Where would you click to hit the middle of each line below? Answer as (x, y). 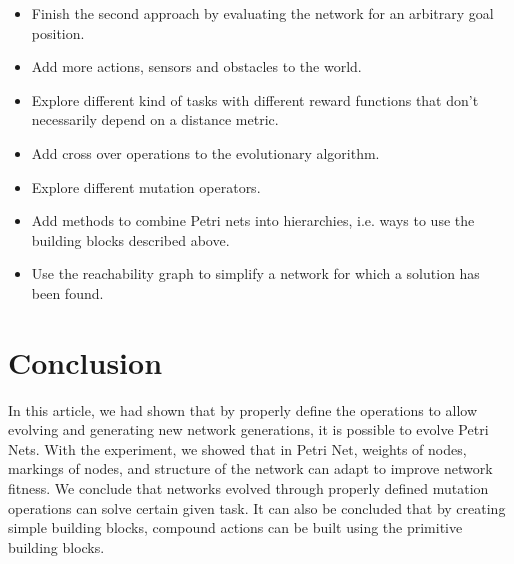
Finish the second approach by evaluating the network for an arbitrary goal (262, 13)
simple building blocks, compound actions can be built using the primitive (235, 527)
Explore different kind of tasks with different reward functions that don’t (255, 99)
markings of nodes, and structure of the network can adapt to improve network (250, 468)
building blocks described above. (130, 239)
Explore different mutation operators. (146, 186)
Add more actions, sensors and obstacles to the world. (196, 66)
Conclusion (85, 361)
